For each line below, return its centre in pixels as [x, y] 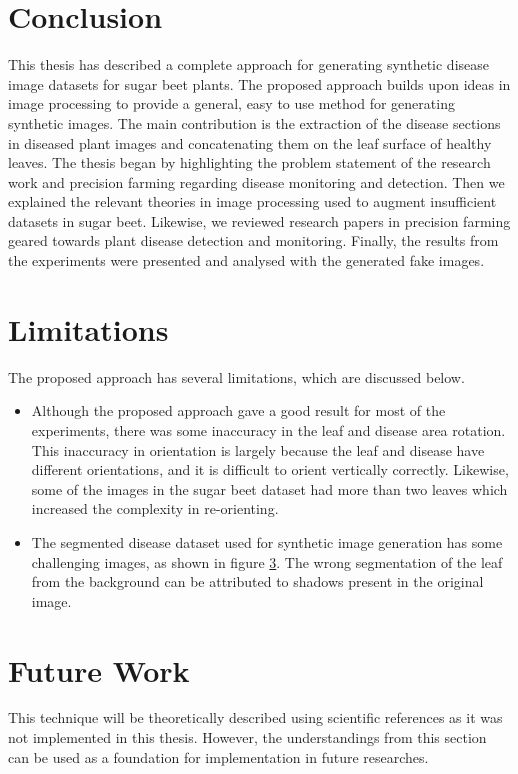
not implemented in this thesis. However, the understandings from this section [247, 737]
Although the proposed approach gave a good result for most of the [238, 410]
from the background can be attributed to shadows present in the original [257, 581]
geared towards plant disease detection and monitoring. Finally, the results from [253, 240]
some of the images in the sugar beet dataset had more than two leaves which [269, 488]
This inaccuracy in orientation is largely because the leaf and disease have [258, 449]
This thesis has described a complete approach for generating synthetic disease [249, 64]
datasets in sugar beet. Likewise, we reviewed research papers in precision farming [259, 220]
